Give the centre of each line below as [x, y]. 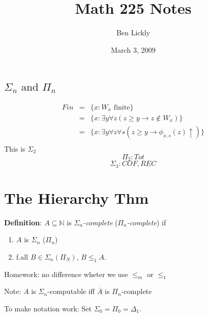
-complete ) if [147, 222]
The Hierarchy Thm [77, 197]
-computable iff [71, 291]
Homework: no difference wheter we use [66, 274]
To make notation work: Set [48, 309]
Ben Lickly [133, 33]
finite [122, 107]
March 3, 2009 [133, 49]
